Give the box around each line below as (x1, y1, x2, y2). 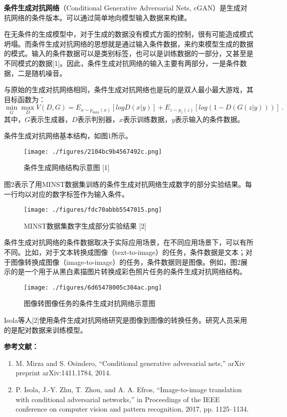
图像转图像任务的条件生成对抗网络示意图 (24, 298, 155, 308)
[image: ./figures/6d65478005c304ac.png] (24, 284, 162, 291)
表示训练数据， (123, 114, 172, 124)
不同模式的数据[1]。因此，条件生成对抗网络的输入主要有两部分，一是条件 (4, 58, 240, 68)
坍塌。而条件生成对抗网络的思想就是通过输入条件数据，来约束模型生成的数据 (4, 38, 253, 49)
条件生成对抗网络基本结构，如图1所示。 (4, 130, 132, 141)
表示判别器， (77, 114, 119, 124)
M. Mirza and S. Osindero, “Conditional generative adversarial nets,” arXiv (15, 357, 245, 368)
